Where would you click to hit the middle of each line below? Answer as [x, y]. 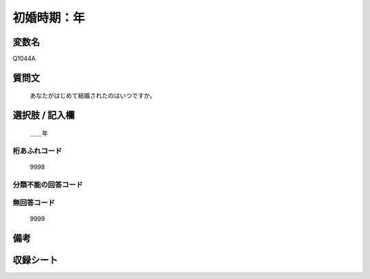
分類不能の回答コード [48, 185]
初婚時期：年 [49, 18]
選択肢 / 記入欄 [44, 115]
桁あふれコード [37, 150]
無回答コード [34, 203]
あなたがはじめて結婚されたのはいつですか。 [93, 96]
